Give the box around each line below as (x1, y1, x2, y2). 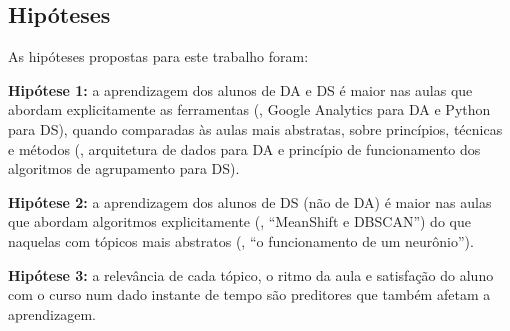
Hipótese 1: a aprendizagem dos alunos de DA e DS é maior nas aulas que (8, 79, 473, 100)
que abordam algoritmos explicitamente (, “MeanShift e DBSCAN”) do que (8, 211, 471, 232)
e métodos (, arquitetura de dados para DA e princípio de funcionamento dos (8, 138, 481, 159)
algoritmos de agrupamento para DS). (8, 158, 240, 179)
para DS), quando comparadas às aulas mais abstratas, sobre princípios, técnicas (8, 118, 503, 139)
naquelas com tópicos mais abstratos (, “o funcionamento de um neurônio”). (8, 230, 474, 251)
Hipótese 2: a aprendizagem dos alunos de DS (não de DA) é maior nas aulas (8, 191, 492, 212)
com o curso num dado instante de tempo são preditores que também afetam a (8, 284, 491, 305)
